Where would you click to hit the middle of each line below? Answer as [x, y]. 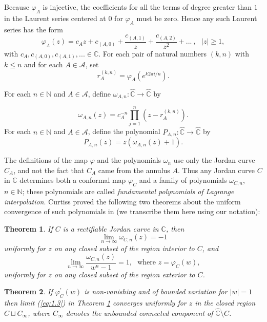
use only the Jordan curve [214, 160]
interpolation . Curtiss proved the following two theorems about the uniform [122, 201]
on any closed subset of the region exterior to [125, 274]
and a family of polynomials [183, 180]
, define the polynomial [124, 131]
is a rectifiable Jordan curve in [111, 228]
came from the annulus [134, 170]
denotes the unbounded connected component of [139, 312]
